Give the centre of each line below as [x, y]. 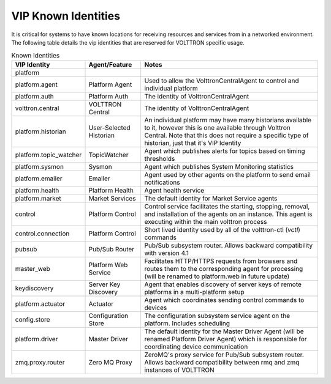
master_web [32, 268]
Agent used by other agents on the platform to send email [227, 174]
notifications [162, 182]
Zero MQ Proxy [110, 362]
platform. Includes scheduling [187, 323]
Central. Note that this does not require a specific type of [226, 135]
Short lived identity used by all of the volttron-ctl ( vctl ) [222, 229]
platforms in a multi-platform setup [194, 292]
